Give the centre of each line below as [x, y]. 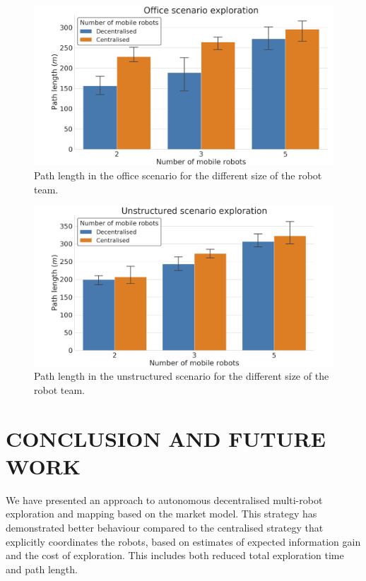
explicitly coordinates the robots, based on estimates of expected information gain [183, 541]
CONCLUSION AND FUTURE [166, 438]
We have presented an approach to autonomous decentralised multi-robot [164, 499]
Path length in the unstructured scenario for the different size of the [182, 376]
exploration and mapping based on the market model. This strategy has [161, 514]
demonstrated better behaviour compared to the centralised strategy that [165, 528]
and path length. [42, 569]
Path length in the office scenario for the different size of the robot [178, 175]
